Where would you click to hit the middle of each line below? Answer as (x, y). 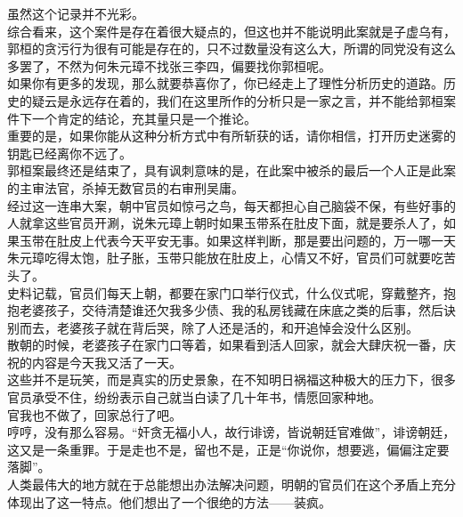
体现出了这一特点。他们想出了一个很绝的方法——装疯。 (169, 501)
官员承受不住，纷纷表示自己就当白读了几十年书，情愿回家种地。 (194, 397)
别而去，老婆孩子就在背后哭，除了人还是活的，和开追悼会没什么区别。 (213, 327)
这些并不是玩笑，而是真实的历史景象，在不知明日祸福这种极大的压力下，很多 (231, 380)
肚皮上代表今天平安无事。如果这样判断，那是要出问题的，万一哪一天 (256, 240)
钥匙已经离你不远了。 (69, 153)
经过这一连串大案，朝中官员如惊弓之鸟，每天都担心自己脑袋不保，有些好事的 (231, 205)
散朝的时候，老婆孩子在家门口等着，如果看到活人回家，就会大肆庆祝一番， (225, 345)
